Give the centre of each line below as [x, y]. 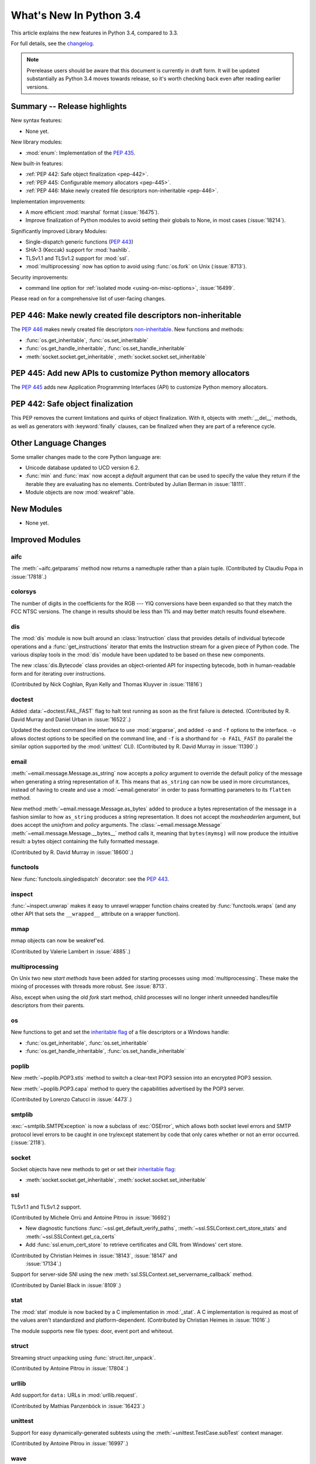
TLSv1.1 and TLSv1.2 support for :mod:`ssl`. [77, 258]
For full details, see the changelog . [53, 43]
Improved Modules [46, 540]
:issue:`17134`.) [43, 1263]
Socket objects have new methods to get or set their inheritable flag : [93, 1169]
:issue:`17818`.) [29, 576]
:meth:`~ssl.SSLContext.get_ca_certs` [71, 1236]
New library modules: [37, 142]
